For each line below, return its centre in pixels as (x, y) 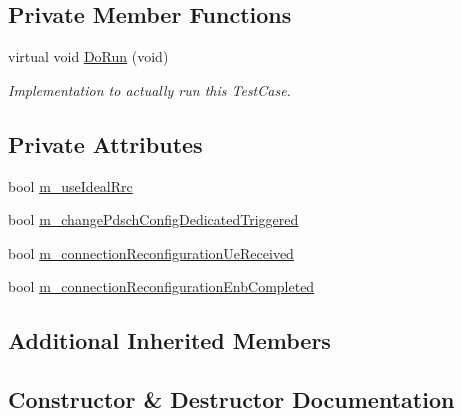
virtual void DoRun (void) (88, 56)
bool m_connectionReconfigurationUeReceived (151, 252)
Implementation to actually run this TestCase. (149, 89)
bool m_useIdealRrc (70, 185)
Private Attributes (105, 143)
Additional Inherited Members (169, 340)
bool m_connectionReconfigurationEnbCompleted (161, 286)
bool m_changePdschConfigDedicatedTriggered (153, 219)
